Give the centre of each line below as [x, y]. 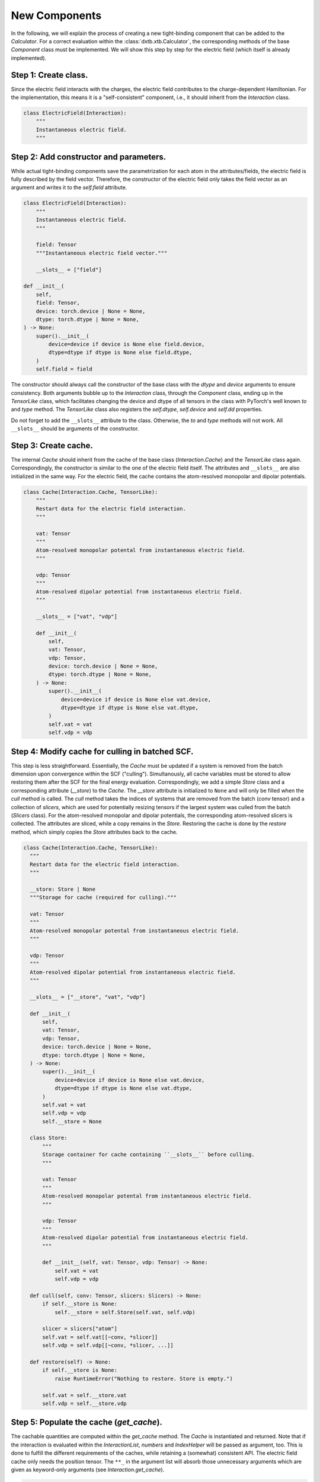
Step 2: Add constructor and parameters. [89, 157]
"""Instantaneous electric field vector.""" [102, 253]
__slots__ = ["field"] [69, 269]
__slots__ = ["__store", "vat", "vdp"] [88, 997]
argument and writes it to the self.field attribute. [69, 187]
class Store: [49, 1138]
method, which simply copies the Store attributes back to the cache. [94, 832]
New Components [56, 15]
